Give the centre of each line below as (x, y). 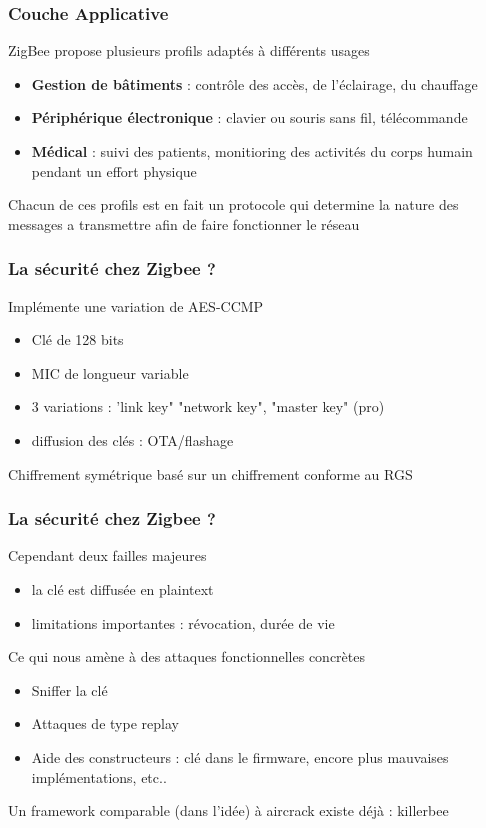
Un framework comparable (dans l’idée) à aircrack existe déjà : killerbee (228, 810)
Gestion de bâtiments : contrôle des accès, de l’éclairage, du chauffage (254, 83)
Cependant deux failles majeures (107, 555)
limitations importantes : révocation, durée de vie (183, 622)
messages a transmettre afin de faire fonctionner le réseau (184, 223)
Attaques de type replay (105, 723)
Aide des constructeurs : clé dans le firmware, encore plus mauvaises (240, 756)
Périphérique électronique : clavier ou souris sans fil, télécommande (249, 117)
